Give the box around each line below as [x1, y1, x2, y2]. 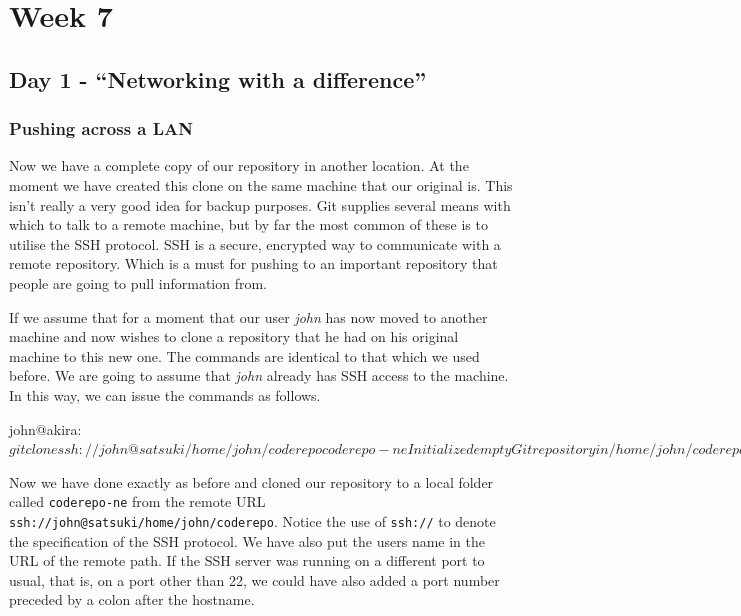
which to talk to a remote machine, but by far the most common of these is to [9, 214, 488, 235]
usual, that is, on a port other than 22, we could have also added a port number [9, 569, 500, 590]
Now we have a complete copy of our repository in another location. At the [9, 155, 469, 176]
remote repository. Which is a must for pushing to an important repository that [9, 253, 498, 274]
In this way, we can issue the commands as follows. [9, 384, 321, 405]
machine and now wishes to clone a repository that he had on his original [9, 326, 459, 347]
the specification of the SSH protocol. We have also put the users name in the [9, 530, 485, 551]
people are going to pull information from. [9, 272, 267, 293]
